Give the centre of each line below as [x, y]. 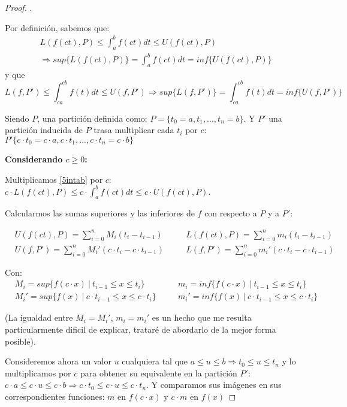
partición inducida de [44, 130]
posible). [20, 341]
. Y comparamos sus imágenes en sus [214, 385]
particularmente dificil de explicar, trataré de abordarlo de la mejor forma [141, 329]
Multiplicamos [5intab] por [54, 179]
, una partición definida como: [92, 118]
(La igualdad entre [39, 317]
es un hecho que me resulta [202, 317]
